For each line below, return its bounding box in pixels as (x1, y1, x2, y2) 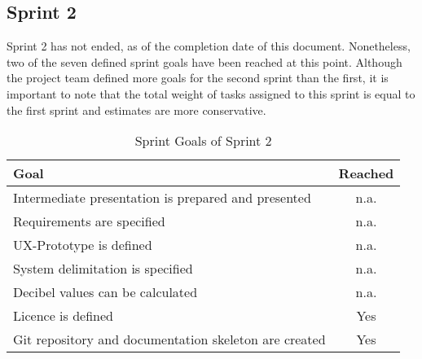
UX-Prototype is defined (13, 235, 152, 255)
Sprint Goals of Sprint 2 (134, 131, 272, 151)
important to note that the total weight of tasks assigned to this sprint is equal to (7, 85, 415, 102)
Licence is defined (13, 306, 113, 326)
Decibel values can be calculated (13, 282, 198, 302)
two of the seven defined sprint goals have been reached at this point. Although (7, 53, 402, 70)
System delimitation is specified (13, 259, 193, 278)
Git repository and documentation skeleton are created (13, 330, 326, 349)
